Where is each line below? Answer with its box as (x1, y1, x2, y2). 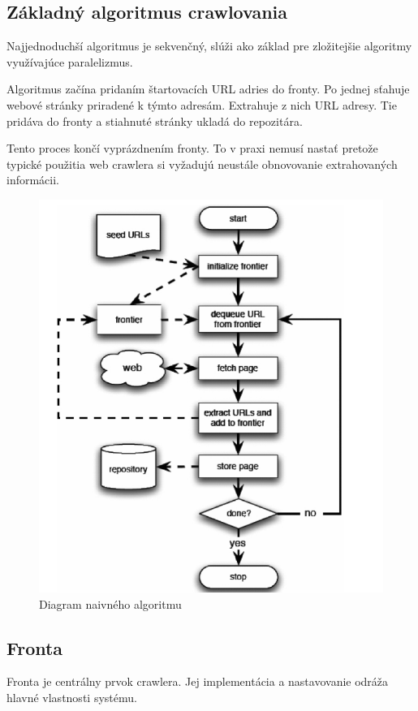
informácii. (6, 171, 60, 188)
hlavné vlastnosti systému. (6, 689, 137, 706)
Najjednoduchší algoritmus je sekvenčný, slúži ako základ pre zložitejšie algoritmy (6, 37, 412, 54)
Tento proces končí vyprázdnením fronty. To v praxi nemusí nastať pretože (6, 140, 378, 157)
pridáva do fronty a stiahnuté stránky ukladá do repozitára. (6, 112, 303, 129)
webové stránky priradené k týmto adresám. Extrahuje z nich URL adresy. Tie (6, 96, 397, 113)
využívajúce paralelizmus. (6, 53, 133, 70)
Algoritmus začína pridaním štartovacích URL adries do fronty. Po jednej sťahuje (6, 80, 410, 97)
